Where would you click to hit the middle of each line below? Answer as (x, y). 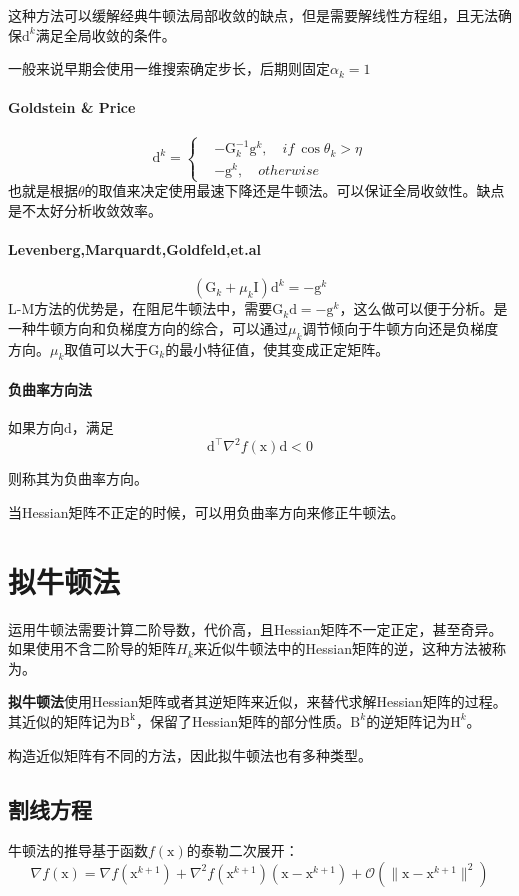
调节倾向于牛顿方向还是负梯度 (400, 327)
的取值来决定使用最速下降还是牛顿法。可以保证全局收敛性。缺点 (294, 190)
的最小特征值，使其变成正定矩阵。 (277, 348)
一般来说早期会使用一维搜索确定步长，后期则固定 (169, 68)
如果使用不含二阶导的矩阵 (92, 648)
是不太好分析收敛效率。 (85, 209)
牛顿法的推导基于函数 (78, 850)
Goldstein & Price (72, 107)
